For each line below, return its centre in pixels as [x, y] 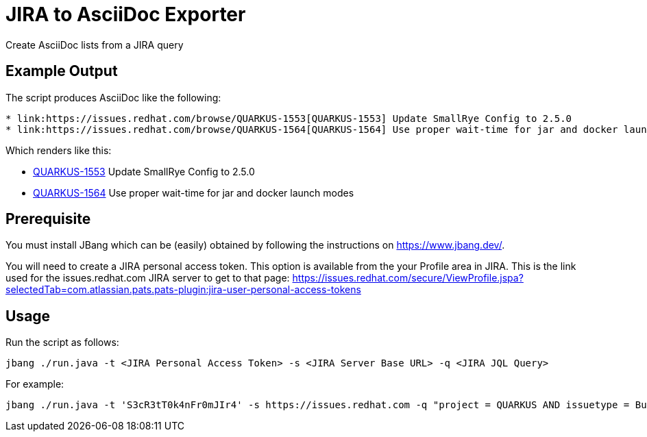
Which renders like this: [59, 150]
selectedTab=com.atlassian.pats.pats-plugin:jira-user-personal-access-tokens [183, 290]
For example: [35, 384]
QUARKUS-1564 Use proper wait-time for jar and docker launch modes [194, 192]
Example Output [62, 71]
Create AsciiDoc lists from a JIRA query [95, 45]
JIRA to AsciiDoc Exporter [126, 14]
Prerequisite [48, 219]
